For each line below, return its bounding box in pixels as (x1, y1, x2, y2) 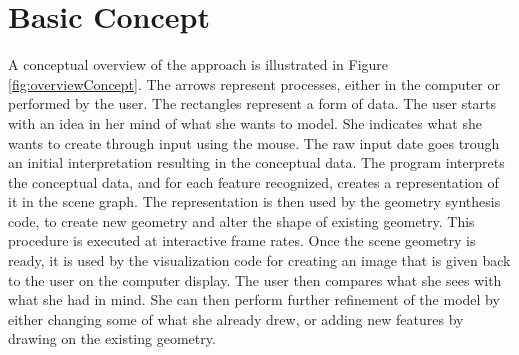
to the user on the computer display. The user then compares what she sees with (8, 269, 502, 290)
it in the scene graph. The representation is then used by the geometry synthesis (8, 191, 501, 212)
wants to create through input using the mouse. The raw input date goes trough (8, 132, 500, 153)
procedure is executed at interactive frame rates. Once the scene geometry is (8, 230, 476, 251)
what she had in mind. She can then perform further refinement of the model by (8, 289, 500, 310)
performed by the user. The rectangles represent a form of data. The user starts (8, 93, 497, 114)
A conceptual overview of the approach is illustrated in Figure (8, 54, 389, 75)
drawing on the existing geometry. (8, 328, 216, 349)
